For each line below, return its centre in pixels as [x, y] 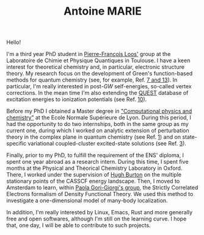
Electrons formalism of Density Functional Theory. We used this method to [100, 194]
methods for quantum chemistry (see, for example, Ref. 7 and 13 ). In [92, 80]
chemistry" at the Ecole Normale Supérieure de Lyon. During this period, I [99, 118]
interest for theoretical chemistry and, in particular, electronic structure [96, 67]
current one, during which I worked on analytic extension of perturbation [98, 131]
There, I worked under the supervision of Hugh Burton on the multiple [94, 175]
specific [16, 144]
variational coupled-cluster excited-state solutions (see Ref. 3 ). [107, 144]
